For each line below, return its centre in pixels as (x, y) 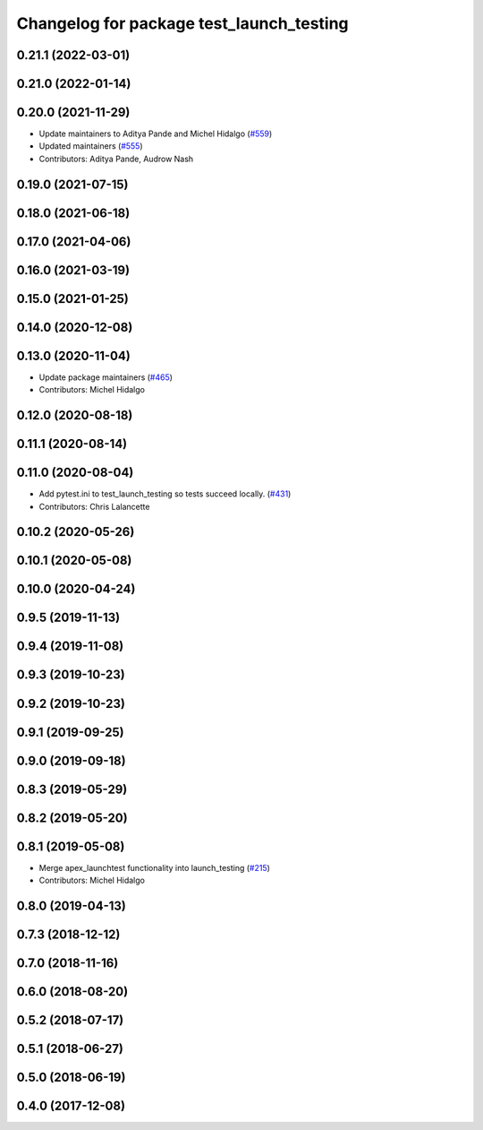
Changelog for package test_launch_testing (182, 23)
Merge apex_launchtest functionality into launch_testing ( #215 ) (154, 867)
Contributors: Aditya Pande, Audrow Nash (116, 159)
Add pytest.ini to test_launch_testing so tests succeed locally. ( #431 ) (165, 494)
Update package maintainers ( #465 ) (106, 377)
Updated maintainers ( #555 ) (91, 146)
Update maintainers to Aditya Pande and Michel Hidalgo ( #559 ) (156, 134)
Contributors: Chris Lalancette (94, 506)
